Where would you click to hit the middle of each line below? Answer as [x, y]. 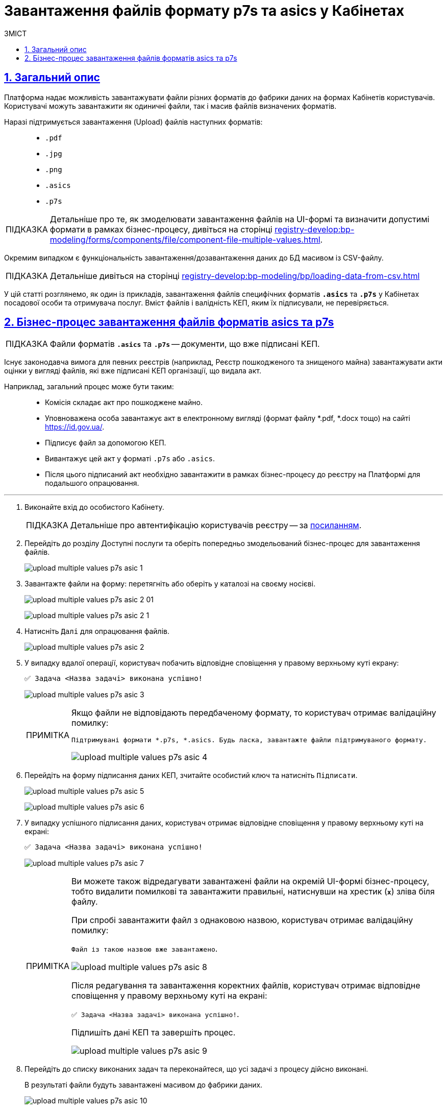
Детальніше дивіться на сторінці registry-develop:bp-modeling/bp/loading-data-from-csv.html [235, 276]
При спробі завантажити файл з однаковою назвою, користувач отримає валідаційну [242, 920]
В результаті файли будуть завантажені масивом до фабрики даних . [144, 1085]
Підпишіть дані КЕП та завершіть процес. [154, 1033]
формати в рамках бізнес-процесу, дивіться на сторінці [161, 229]
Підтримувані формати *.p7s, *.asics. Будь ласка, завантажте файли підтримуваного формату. [249, 740]
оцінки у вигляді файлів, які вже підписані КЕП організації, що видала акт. [133, 371]
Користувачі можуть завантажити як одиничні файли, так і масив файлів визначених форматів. [170, 106]
